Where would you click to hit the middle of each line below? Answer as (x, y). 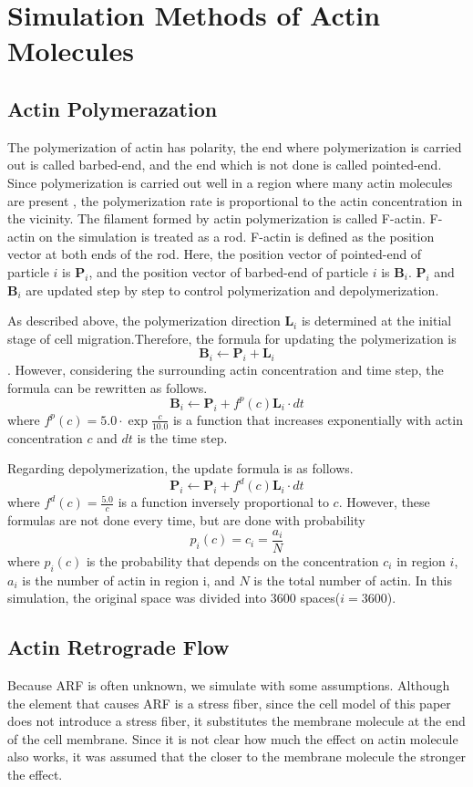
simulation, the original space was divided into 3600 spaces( (174, 598)
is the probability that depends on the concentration (232, 560)
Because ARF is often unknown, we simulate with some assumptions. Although (229, 684)
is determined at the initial (376, 321)
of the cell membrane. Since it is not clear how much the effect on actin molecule (233, 738)
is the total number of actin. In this (353, 580)
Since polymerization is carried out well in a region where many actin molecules (230, 182)
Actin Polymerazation (113, 108)
